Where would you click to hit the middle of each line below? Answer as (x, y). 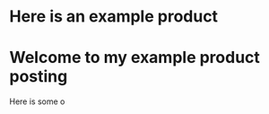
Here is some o (37, 101)
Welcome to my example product (134, 58)
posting (39, 77)
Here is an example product (113, 17)
